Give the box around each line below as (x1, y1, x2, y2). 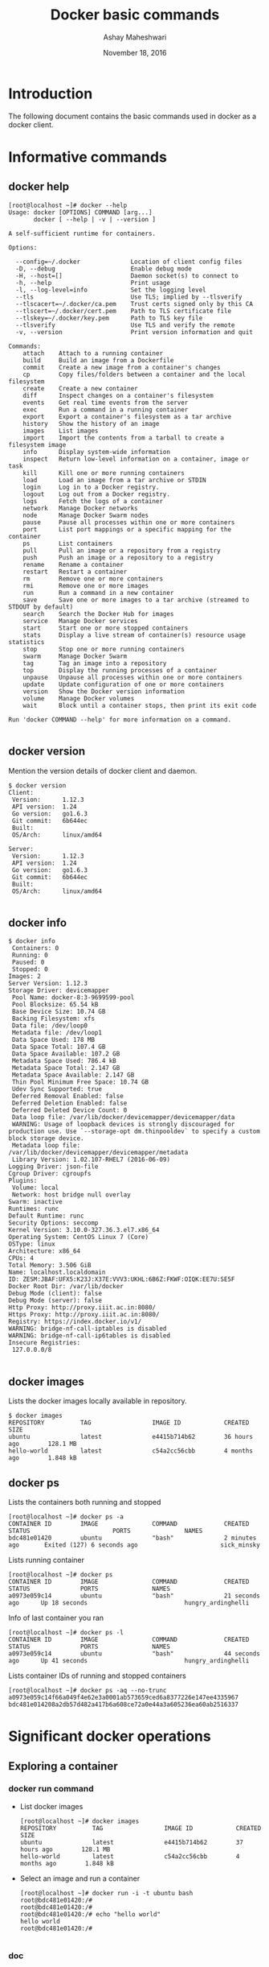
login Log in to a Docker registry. (22, 483, 160, 491)
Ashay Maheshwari (103, 32, 167, 42)
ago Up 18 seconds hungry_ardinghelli (8, 1598, 250, 1607)
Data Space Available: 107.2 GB (11, 1050, 120, 1058)
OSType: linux (8, 1240, 56, 1249)
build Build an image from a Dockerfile (22, 356, 174, 364)
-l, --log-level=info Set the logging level (15, 286, 206, 294)
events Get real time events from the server (22, 399, 189, 407)
